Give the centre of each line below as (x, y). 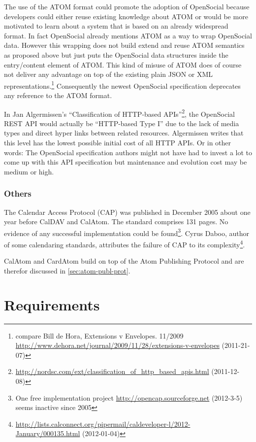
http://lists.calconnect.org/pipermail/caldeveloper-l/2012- (103, 424)
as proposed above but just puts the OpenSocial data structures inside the (116, 54)
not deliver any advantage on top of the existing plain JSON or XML (109, 74)
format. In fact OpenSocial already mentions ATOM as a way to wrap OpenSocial (128, 35)
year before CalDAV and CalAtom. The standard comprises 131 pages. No (116, 221)
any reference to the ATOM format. (58, 95)
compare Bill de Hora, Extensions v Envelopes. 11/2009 (99, 335)
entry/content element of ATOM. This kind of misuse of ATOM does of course (123, 64)
